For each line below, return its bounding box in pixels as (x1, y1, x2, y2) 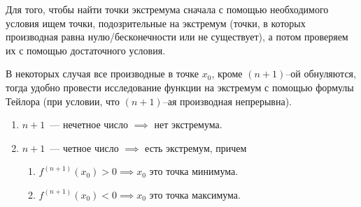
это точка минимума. (149, 164, 239, 178)
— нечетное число (50, 117, 128, 132)
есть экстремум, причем (145, 140, 247, 155)
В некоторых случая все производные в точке (6, 66, 199, 81)
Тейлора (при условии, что (6, 93, 120, 108)
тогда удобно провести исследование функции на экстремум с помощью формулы (6, 79, 354, 94)
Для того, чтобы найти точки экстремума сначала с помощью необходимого (6, 2, 329, 16)
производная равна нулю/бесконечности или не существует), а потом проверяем (6, 29, 348, 44)
